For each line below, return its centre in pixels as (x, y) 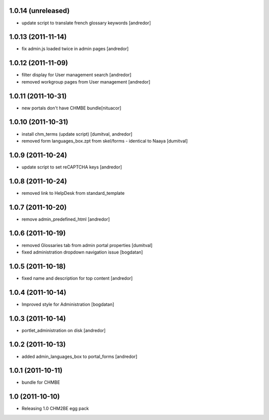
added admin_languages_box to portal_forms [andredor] (79, 356)
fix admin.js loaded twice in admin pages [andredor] (75, 49)
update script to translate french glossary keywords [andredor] (86, 23)
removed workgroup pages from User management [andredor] (86, 82)
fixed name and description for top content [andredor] (77, 278)
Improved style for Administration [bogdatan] (68, 304)
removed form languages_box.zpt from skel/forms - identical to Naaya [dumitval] (105, 141)
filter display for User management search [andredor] (76, 75)
